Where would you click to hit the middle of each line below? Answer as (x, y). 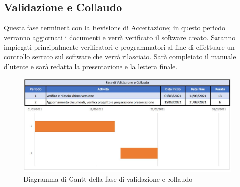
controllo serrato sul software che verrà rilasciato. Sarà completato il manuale (120, 56)
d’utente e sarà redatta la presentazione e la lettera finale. (91, 66)
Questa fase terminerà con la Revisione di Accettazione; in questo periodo (115, 28)
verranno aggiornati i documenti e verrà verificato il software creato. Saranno (120, 37)
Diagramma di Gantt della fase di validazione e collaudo (108, 178)
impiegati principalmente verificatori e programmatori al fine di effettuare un (119, 47)
